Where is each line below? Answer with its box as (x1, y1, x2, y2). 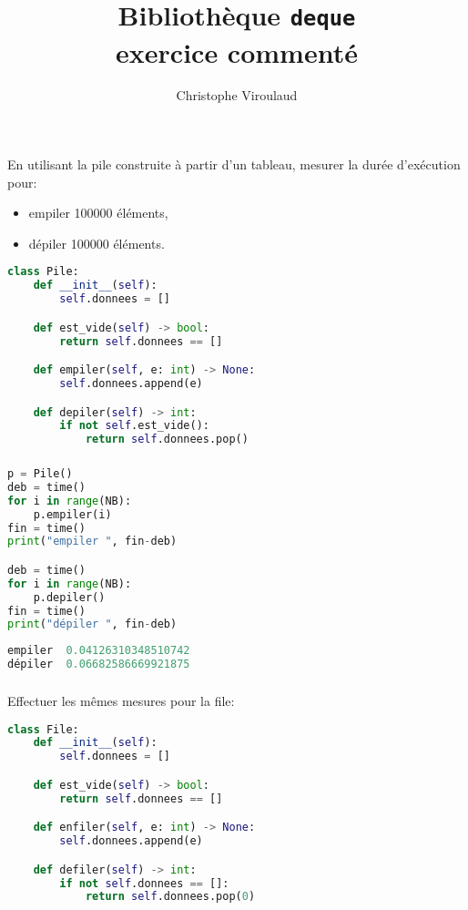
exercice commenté (116, 33, 358, 70)
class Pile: (7, 265, 79, 279)
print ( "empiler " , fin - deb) (7, 535, 178, 548)
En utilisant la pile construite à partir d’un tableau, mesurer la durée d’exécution (7, 155, 461, 174)
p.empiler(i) (33, 507, 112, 521)
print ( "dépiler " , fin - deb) (7, 618, 178, 631)
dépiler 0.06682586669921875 (7, 658, 190, 671)
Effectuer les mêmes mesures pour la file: (7, 691, 235, 710)
